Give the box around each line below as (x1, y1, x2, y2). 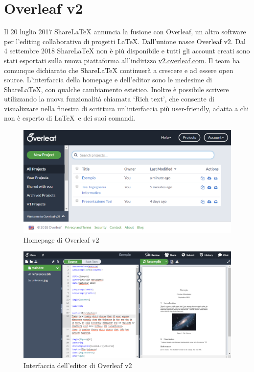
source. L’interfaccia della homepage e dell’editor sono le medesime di (4, 74, 212, 85)
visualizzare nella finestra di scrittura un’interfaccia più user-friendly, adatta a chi (4, 103, 249, 113)
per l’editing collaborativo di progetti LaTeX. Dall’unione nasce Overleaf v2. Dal (4, 36, 246, 46)
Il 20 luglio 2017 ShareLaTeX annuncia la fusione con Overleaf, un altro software (4, 26, 246, 37)
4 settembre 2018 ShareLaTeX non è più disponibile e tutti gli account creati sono (4, 46, 250, 56)
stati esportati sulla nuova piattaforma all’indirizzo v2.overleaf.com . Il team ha (4, 55, 240, 65)
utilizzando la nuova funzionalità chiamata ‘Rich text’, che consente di (4, 94, 214, 104)
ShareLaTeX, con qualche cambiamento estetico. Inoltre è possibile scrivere (4, 84, 229, 94)
